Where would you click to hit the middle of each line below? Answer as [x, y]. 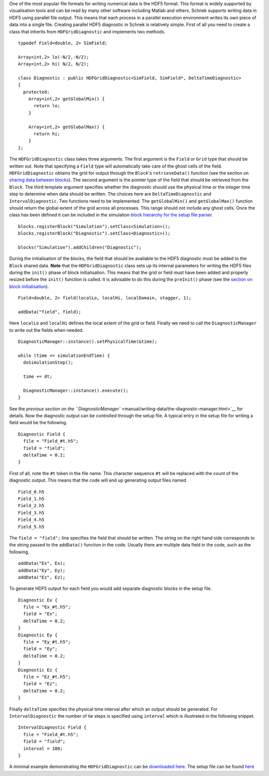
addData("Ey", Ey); [42, 570]
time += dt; [38, 377]
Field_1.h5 [31, 499]
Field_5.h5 [31, 527]
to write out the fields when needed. [46, 330]
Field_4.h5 [31, 520]
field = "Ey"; [40, 649]
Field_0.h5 [31, 492]
